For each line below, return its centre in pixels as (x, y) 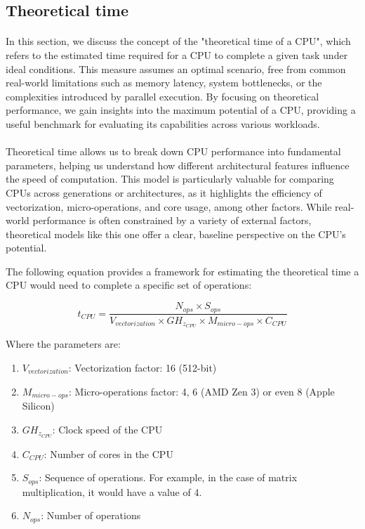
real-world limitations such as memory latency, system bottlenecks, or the (164, 83)
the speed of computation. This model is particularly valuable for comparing (170, 179)
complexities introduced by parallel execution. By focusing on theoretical (162, 96)
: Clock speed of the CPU (107, 429)
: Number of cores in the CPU (108, 453)
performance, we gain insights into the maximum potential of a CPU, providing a (181, 110)
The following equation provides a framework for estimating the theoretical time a (182, 271)
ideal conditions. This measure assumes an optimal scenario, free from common (176, 68)
